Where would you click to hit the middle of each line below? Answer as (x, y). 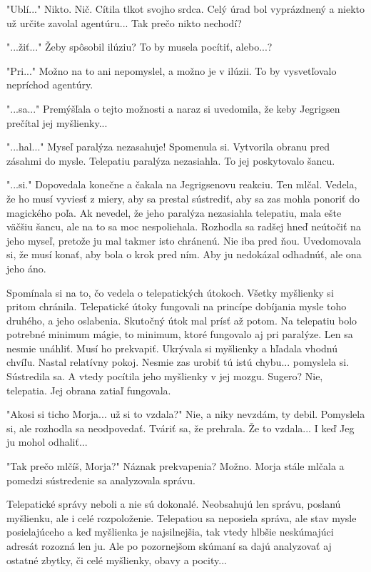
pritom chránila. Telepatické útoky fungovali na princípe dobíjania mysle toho (177, 306)
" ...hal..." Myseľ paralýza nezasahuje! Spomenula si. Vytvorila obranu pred (168, 147)
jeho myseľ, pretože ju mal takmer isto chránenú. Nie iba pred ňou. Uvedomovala (184, 240)
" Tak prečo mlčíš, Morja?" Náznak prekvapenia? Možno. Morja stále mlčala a (176, 466)
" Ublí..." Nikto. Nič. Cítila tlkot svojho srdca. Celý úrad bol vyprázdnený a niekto (185, 9)
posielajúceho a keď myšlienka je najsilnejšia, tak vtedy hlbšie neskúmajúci (170, 532)
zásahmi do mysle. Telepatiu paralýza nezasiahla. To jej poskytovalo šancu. (171, 160)
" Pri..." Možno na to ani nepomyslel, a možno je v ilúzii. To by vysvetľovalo (172, 70)
